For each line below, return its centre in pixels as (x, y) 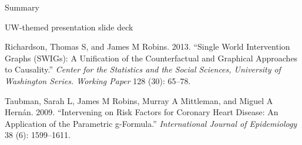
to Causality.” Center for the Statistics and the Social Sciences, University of (143, 69)
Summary (22, 7)
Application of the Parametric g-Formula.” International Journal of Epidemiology (151, 123)
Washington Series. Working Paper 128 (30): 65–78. (98, 80)
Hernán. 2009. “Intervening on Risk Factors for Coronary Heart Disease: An (142, 112)
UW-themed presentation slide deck (69, 27)
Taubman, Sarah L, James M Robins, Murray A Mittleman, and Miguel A (139, 100)
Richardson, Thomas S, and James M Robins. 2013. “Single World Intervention (147, 46)
